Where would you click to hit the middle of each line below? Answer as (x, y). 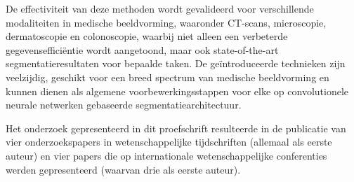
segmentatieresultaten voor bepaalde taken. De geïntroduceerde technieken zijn (176, 63)
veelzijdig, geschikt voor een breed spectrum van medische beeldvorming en (168, 77)
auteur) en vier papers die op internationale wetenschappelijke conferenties (166, 155)
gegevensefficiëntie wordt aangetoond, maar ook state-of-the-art (142, 49)
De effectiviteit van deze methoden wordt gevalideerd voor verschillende (160, 8)
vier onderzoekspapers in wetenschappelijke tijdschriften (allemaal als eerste (169, 142)
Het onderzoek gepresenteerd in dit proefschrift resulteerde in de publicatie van (176, 128)
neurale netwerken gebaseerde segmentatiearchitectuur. (124, 105)
